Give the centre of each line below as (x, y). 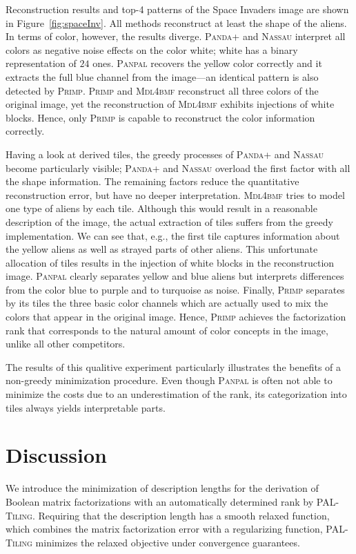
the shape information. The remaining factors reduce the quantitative (152, 181)
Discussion (56, 455)
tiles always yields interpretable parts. (86, 407)
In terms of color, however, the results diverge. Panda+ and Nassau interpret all (176, 36)
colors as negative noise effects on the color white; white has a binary (152, 49)
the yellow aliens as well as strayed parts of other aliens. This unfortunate (162, 249)
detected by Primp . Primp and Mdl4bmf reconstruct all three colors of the (162, 90)
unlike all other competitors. (66, 344)
